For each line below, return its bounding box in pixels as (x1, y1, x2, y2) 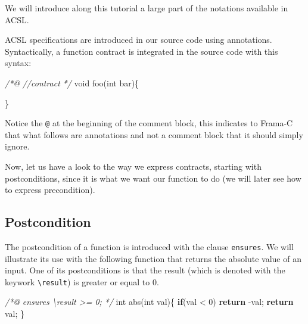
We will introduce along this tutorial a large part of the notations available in (5, 2, 288, 14)
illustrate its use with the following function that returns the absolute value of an (5, 252, 301, 264)
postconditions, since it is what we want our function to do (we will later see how (5, 172, 301, 184)
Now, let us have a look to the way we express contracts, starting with (5, 160, 262, 172)
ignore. (5, 140, 30, 152)
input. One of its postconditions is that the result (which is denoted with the (5, 264, 285, 276)
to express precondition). (5, 183, 95, 196)
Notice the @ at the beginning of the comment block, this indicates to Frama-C (5, 117, 293, 129)
